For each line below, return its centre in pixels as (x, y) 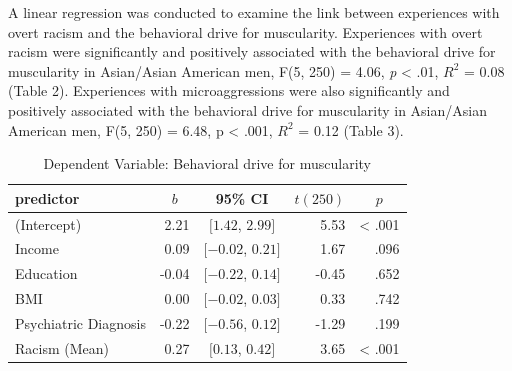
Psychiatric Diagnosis (80, 322)
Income (37, 248)
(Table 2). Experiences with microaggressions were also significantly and (229, 90)
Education (46, 273)
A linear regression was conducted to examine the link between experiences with (254, 12)
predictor (47, 197)
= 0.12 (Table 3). (351, 129)
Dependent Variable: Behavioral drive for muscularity (207, 163)
